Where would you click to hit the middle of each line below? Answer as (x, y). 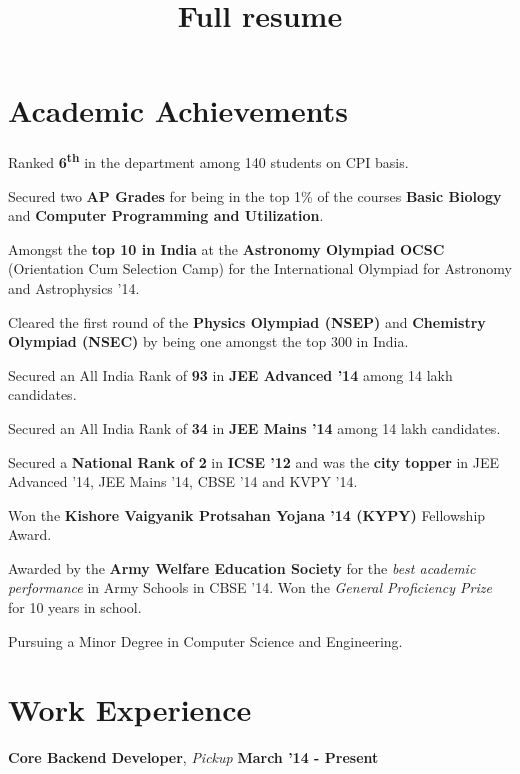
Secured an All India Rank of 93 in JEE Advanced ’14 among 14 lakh (230, 374)
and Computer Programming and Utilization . (166, 215)
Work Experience (130, 709)
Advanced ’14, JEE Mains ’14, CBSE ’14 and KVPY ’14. (183, 481)
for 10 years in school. (75, 607)
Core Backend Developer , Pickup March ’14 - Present (193, 757)
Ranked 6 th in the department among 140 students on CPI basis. (208, 160)
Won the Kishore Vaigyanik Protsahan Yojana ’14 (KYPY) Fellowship (247, 514)
